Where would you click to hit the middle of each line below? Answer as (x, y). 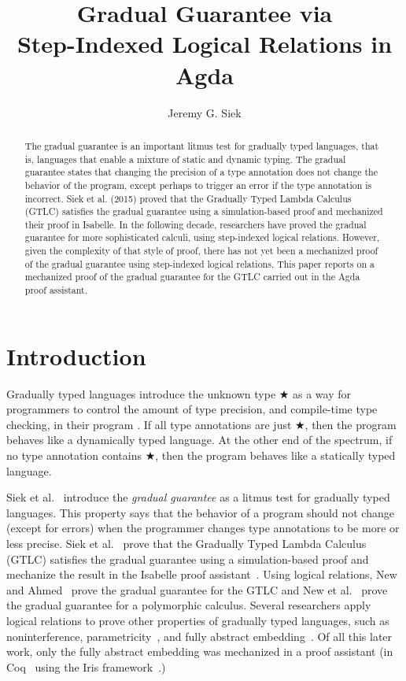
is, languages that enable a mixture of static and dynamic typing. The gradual (185, 159)
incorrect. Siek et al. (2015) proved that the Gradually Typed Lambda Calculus (188, 198)
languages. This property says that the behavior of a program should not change (200, 512)
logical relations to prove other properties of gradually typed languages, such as (198, 621)
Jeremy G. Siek (205, 112)
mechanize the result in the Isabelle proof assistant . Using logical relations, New (202, 574)
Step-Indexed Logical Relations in (205, 44)
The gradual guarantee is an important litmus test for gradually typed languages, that (202, 145)
